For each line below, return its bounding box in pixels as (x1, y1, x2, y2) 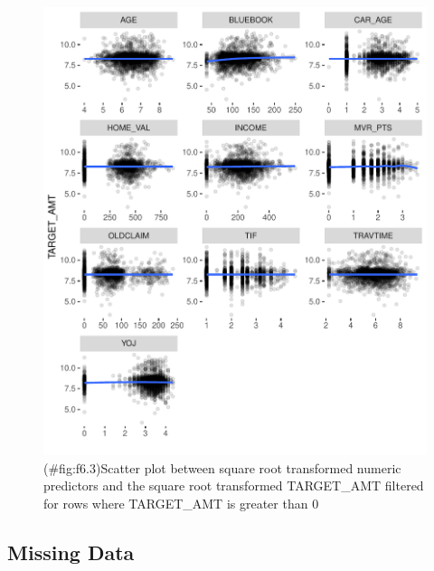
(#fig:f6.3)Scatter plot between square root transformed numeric (43, 458, 401, 477)
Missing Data (7, 538, 135, 566)
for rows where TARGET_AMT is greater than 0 (43, 493, 319, 512)
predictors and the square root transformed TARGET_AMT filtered (43, 476, 424, 495)
